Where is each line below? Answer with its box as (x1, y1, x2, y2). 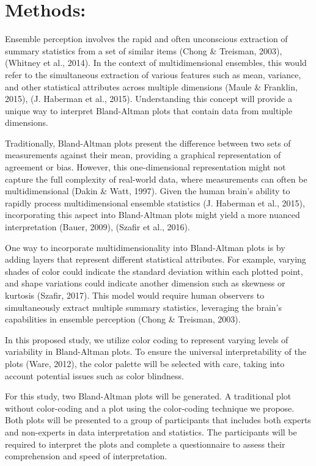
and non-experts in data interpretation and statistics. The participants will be (5, 425, 297, 438)
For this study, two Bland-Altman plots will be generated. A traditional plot (5, 390, 292, 402)
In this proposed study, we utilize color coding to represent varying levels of (5, 333, 288, 346)
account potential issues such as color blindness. (5, 369, 185, 382)
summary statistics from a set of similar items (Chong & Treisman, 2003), (5, 44, 282, 57)
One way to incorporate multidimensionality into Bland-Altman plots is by (5, 241, 285, 253)
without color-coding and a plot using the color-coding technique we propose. (5, 401, 295, 414)
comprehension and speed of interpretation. (5, 450, 167, 462)
